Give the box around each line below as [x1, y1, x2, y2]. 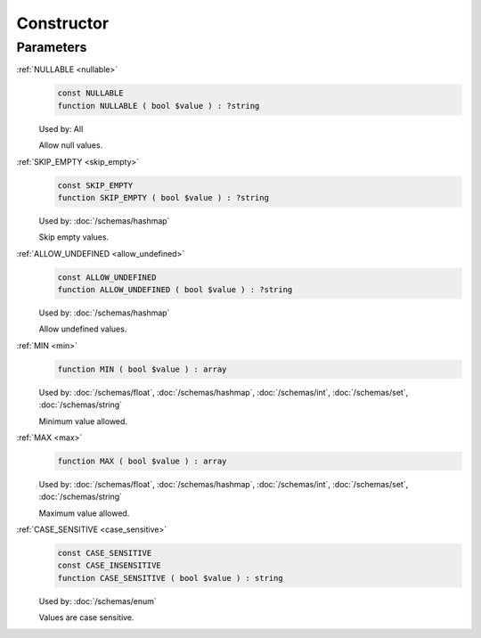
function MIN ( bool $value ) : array [57, 364, 227, 374]
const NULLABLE [57, 88, 124, 98]
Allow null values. [38, 140, 103, 151]
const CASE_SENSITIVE [57, 548, 152, 559]
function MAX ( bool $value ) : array [57, 455, 227, 466]
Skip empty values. [38, 232, 110, 242]
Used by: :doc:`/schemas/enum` [38, 595, 158, 606]
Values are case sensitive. [38, 612, 135, 623]
